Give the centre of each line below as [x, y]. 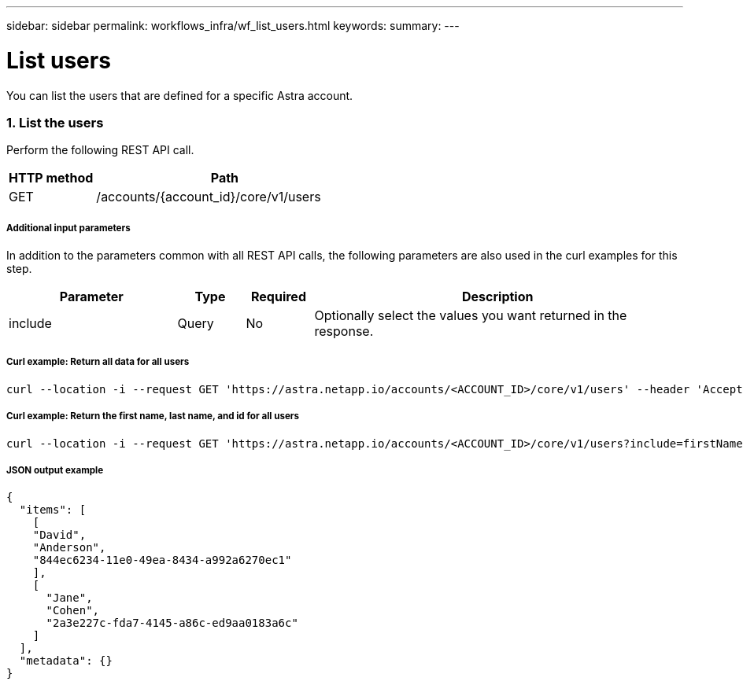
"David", [59, 535]
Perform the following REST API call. [100, 150]
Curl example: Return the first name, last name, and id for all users [153, 416]
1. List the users [55, 122]
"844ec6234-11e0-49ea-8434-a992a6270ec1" [162, 560]
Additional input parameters [68, 228]
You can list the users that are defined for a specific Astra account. [180, 95]
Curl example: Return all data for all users [98, 362]
